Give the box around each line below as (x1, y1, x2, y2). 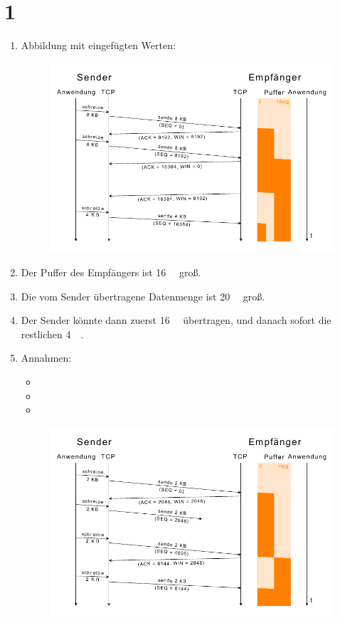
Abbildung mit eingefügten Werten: (21, 38, 176, 53)
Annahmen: (21, 350, 72, 365)
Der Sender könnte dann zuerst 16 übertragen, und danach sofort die (21, 313, 331, 328)
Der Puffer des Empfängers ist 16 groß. (21, 265, 201, 280)
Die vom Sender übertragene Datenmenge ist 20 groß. (21, 288, 265, 303)
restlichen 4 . (21, 326, 84, 341)
